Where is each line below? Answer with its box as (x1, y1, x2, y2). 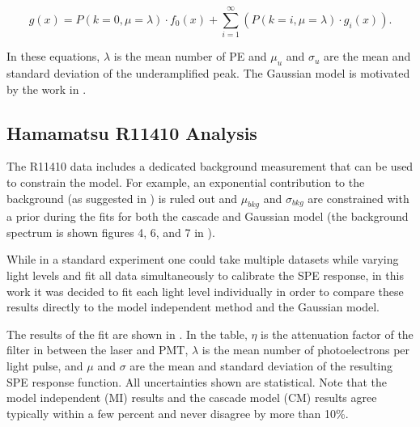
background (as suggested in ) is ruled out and (6, 189, 238, 206)
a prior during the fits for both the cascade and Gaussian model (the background (6, 208, 409, 225)
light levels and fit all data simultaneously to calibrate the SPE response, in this (6, 267, 404, 284)
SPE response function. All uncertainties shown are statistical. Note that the (6, 373, 387, 390)
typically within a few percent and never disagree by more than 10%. (6, 404, 349, 421)
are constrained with (308, 189, 409, 206)
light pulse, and (6, 357, 83, 374)
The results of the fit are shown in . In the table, (6, 325, 248, 342)
